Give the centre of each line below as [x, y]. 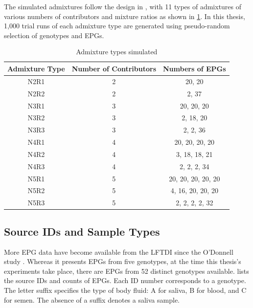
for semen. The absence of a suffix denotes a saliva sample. [92, 299]
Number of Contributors [114, 68]
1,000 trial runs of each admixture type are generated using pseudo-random [117, 26]
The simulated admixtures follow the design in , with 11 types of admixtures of [123, 6]
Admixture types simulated [117, 52]
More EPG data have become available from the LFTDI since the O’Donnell [119, 252]
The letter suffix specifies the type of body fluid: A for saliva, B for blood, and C [125, 290]
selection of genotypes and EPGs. [54, 35]
